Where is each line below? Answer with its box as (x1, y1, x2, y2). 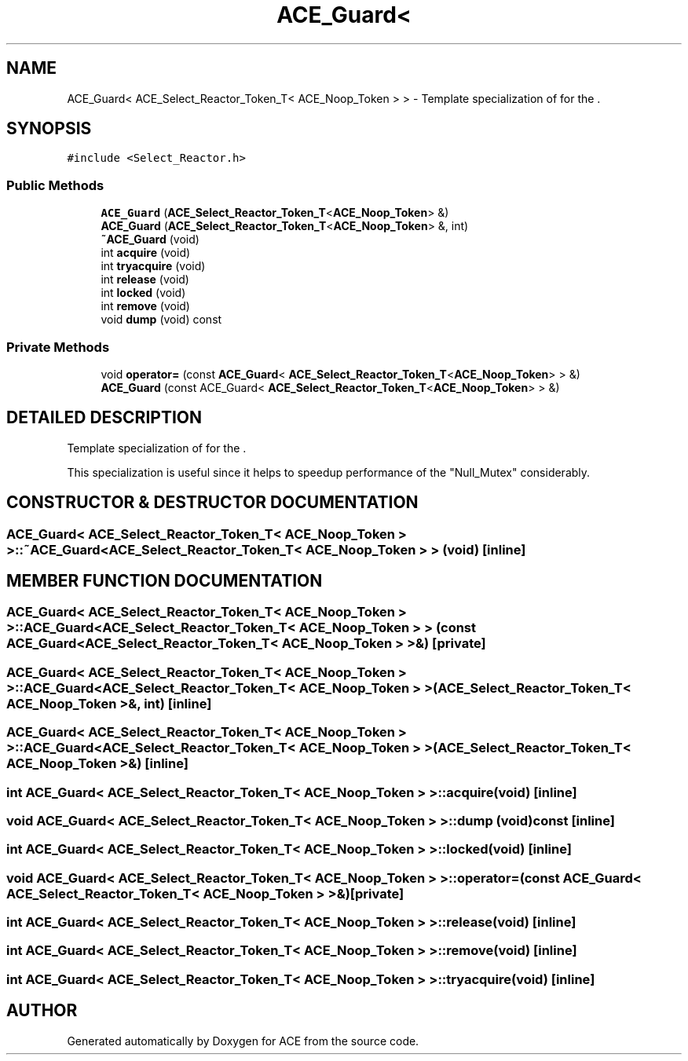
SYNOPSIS (6, 119, 92, 139)
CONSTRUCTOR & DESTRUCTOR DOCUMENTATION (6, 492, 419, 513)
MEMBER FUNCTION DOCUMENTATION (6, 571, 323, 591)
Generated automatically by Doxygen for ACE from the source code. (67, 1034, 419, 1048)
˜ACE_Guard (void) (101, 232, 199, 247)
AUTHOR (6, 1001, 78, 1021)
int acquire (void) (101, 246, 191, 260)
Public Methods (6, 177, 104, 193)
